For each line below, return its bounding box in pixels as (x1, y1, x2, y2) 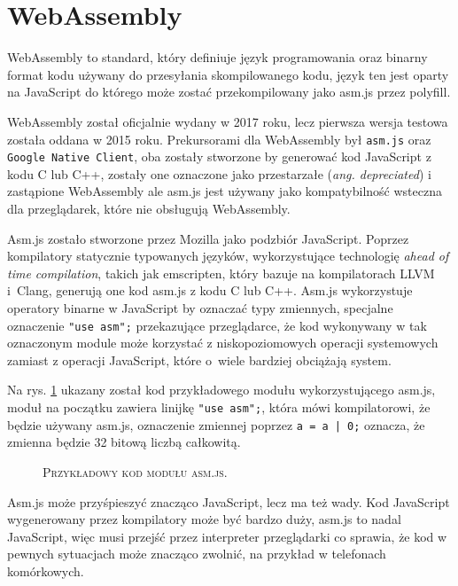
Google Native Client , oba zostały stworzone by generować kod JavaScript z (7, 147, 431, 166)
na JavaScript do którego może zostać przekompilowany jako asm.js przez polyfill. (7, 82, 451, 101)
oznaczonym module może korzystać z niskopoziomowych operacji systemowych (7, 333, 439, 352)
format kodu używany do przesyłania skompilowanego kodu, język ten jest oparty (7, 65, 449, 83)
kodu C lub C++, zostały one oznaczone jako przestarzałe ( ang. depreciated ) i (7, 164, 431, 183)
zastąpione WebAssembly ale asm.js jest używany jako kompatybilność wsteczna (7, 182, 442, 200)
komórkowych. (7, 561, 84, 580)
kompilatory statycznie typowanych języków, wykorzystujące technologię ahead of (7, 246, 449, 265)
